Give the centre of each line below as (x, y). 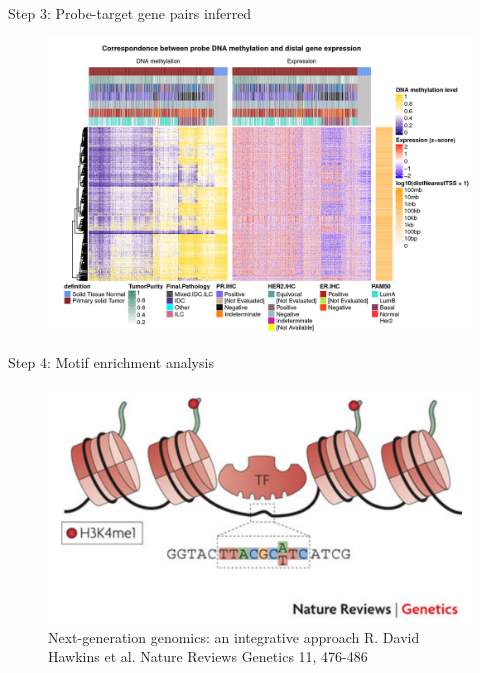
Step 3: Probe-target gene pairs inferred (130, 13)
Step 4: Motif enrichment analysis (111, 361)
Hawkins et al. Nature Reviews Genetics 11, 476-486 (208, 656)
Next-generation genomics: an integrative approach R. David (234, 636)
